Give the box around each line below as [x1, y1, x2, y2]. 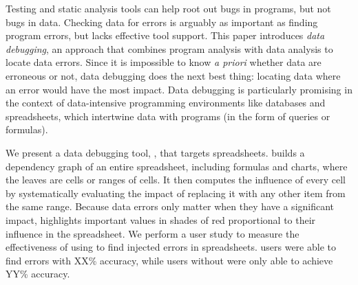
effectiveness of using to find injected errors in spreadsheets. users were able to [6, 240, 336, 254]
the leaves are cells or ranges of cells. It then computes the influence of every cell [6, 172, 346, 187]
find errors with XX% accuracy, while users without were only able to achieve [6, 253, 333, 267]
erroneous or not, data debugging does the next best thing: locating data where [6, 68, 341, 82]
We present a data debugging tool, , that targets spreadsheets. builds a [6, 145, 305, 159]
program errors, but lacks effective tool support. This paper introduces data [6, 28, 325, 43]
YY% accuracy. [6, 266, 70, 281]
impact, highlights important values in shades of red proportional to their [6, 212, 316, 227]
